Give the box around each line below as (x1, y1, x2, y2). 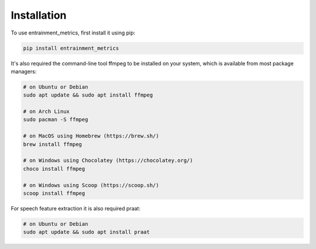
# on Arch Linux (23, 108, 70, 115)
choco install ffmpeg (23, 165, 85, 172)
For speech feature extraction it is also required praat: (11, 205, 140, 212)
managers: (11, 68, 37, 75)
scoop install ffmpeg (23, 190, 85, 196)
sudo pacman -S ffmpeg (23, 116, 88, 123)
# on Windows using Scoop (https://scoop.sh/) (23, 182, 159, 188)
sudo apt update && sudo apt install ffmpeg (23, 92, 153, 99)
